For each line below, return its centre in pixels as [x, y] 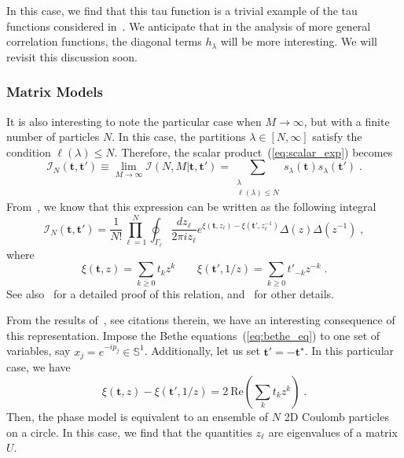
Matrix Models [55, 92]
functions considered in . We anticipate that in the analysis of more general [189, 26]
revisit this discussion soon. [72, 56]
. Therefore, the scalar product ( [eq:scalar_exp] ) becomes [253, 151]
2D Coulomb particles [336, 416]
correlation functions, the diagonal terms [104, 41]
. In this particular [349, 351]
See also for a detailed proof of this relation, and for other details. [170, 293]
